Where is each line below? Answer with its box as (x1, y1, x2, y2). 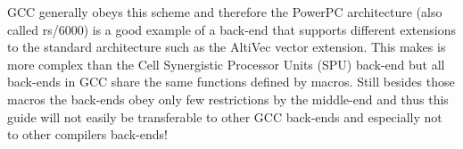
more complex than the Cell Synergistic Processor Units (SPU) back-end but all (7, 54, 445, 73)
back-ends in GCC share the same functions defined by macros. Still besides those (7, 72, 455, 91)
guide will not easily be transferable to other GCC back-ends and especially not (7, 107, 442, 126)
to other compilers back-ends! (7, 125, 168, 144)
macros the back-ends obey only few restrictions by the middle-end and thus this (7, 89, 449, 108)
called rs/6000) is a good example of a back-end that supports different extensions (7, 20, 457, 38)
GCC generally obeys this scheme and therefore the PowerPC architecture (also (7, 3, 442, 21)
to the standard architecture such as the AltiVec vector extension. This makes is (7, 37, 446, 56)
